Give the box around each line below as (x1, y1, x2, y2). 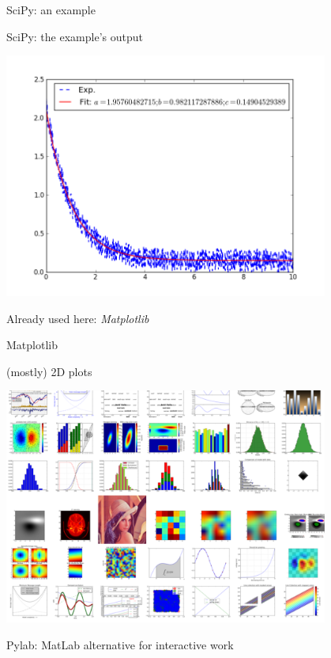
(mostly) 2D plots (6, 363, 92, 379)
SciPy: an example (6, 2, 96, 17)
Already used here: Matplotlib (6, 310, 149, 326)
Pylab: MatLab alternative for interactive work (6, 636, 234, 652)
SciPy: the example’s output (6, 28, 143, 44)
